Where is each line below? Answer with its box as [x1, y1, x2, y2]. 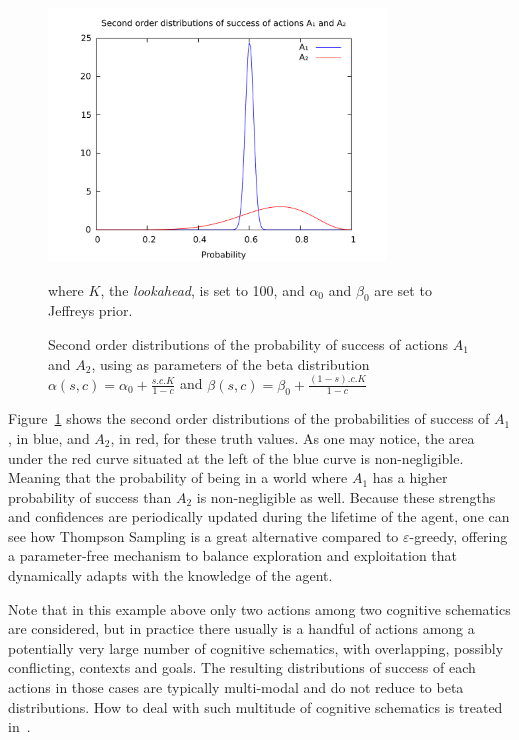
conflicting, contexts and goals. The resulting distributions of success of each [8, 657, 476, 678]
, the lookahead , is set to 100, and [100, 279, 305, 300]
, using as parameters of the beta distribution [91, 353, 370, 374]
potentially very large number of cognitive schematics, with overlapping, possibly [8, 637, 504, 658]
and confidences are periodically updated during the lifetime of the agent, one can [8, 506, 510, 527]
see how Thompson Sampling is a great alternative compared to [8, 525, 399, 546]
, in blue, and [8, 427, 90, 448]
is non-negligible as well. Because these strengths [196, 486, 496, 507]
